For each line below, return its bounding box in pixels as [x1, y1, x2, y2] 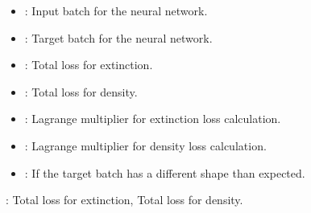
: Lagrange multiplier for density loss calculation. [24, 137, 267, 154]
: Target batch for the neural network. [24, 29, 213, 46]
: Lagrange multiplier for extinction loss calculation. [24, 110, 281, 127]
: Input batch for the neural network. [24, 2, 208, 18]
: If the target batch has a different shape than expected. [24, 164, 305, 181]
